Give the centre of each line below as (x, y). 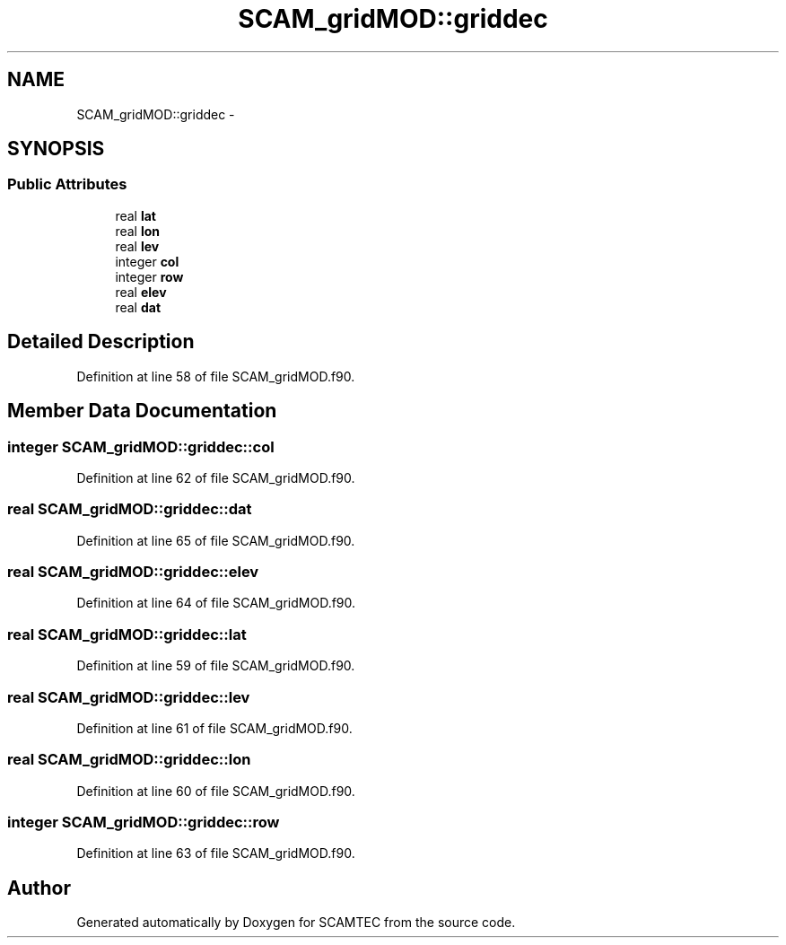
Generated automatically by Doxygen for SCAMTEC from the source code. (296, 923)
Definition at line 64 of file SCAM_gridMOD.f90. (216, 603)
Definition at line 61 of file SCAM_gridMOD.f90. (214, 728)
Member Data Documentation (142, 411)
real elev (141, 292)
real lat (135, 215)
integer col (147, 261)
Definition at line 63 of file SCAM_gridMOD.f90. (216, 853)
